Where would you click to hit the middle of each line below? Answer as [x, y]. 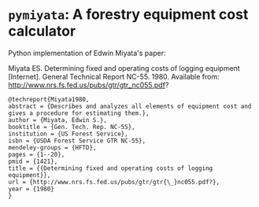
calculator [42, 31]
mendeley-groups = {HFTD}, [52, 147]
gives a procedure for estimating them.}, [79, 113]
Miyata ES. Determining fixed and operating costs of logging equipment [124, 68]
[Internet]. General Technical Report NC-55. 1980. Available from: [114, 76]
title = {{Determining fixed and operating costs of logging [111, 168]
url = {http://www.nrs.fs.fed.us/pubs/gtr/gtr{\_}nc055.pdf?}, [114, 182]
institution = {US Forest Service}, [68, 134]
